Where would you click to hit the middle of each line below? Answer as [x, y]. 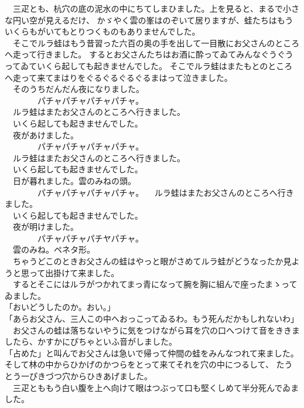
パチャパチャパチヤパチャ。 [90, 238]
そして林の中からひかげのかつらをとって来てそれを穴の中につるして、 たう [149, 364]
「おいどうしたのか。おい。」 [60, 307]
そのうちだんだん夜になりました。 [78, 89]
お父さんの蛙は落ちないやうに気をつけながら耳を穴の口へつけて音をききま [156, 330]
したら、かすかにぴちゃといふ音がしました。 [91, 341]
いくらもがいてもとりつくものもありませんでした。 [103, 31]
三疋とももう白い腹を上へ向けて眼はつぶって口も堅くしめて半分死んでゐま [156, 387]
